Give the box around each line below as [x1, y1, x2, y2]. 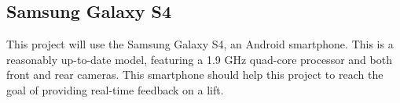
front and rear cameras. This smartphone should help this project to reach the [6, 66, 383, 83]
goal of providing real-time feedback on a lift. [6, 81, 224, 98]
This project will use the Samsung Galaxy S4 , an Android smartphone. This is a [6, 36, 394, 52]
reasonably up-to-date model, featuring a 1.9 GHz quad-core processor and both [6, 51, 392, 67]
